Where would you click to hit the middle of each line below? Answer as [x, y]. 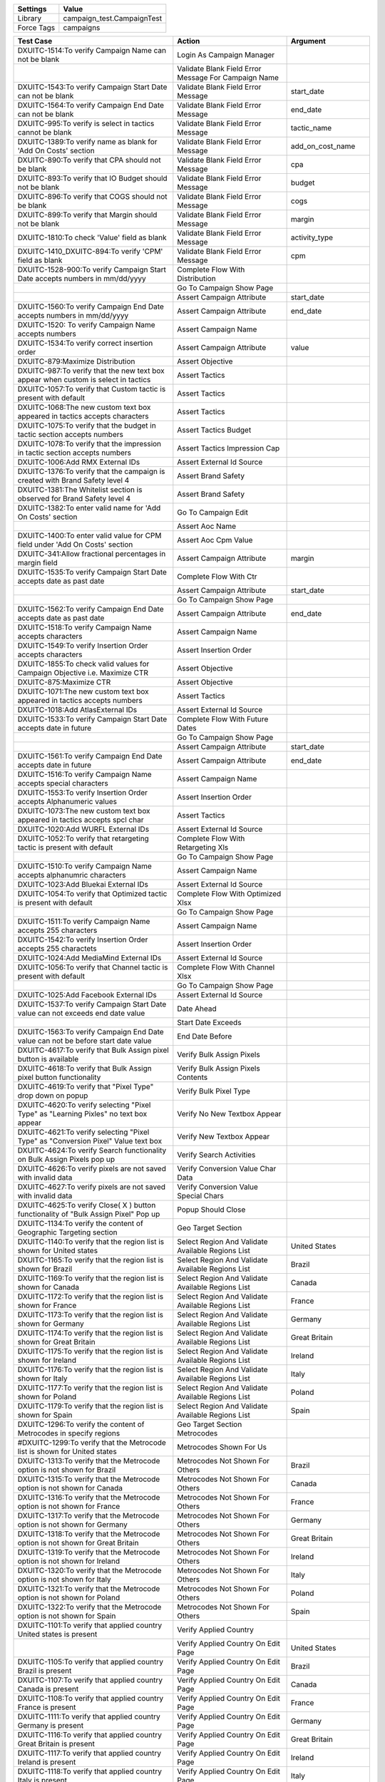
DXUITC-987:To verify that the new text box [91, 371]
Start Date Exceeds [209, 1023]
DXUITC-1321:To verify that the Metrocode [89, 1588]
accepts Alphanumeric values [67, 802]
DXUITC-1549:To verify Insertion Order [83, 645]
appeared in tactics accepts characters [83, 416]
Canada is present [48, 1689]
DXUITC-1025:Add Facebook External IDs [87, 995]
